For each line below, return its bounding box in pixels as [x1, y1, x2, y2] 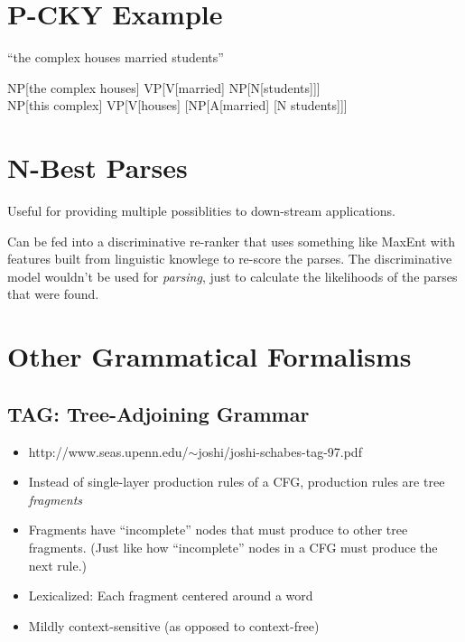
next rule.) [28, 555, 88, 574]
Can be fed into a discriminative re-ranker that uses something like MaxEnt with [7, 231, 456, 250]
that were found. [7, 284, 99, 303]
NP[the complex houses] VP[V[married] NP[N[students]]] [7, 78, 321, 97]
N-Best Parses [7, 149, 188, 186]
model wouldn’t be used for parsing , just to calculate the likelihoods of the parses [7, 266, 458, 285]
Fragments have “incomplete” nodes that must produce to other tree [28, 520, 408, 539]
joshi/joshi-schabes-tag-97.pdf [198, 442, 362, 461]
